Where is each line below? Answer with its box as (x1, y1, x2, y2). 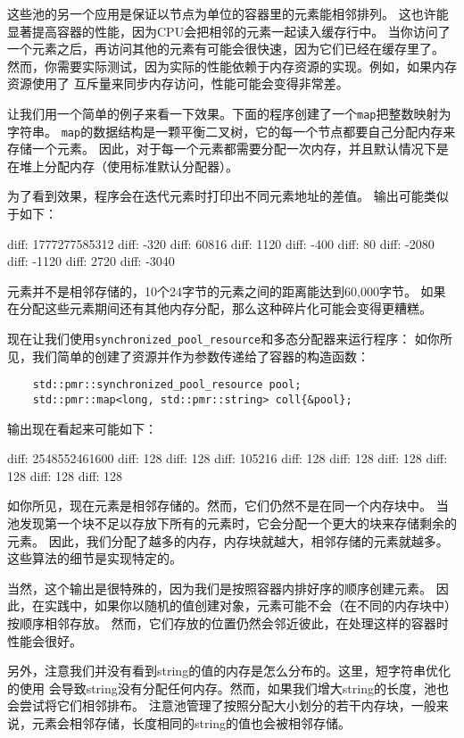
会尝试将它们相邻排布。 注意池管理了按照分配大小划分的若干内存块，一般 (7, 696, 436, 715)
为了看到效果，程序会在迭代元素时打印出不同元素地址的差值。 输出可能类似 (7, 187, 449, 205)
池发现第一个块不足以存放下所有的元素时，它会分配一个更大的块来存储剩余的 (7, 513, 457, 532)
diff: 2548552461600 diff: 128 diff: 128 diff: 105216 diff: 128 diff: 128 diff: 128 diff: (7, 449, 448, 468)
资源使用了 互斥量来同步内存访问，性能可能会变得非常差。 (7, 74, 349, 93)
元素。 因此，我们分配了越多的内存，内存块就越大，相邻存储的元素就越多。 (7, 531, 449, 550)
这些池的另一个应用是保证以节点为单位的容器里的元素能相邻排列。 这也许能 (7, 4, 449, 22)
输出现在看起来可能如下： (7, 419, 157, 437)
